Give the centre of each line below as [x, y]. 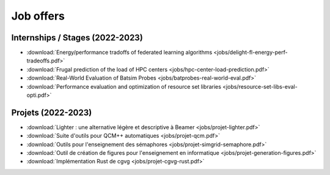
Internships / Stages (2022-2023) [77, 38]
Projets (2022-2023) [52, 112]
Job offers [38, 16]
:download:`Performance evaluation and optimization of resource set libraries [124, 86]
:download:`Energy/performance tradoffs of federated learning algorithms [119, 53]
